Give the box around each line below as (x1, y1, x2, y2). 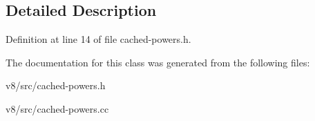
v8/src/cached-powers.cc (6, 101, 109, 115)
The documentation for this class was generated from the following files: (6, 55, 310, 69)
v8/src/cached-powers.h (6, 78, 106, 93)
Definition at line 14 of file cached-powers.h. (6, 32, 191, 46)
